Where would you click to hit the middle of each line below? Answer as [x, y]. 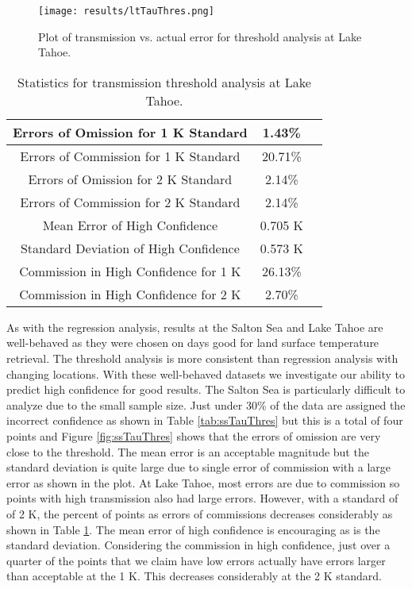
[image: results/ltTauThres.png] [126, 11]
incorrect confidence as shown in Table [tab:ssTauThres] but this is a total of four [205, 420]
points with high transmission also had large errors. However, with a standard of [202, 498]
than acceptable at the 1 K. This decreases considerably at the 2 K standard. [194, 576]
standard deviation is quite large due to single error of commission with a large [199, 467]
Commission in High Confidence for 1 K [130, 271]
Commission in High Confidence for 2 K [130, 294]
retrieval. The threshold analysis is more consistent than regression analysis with [202, 358]
